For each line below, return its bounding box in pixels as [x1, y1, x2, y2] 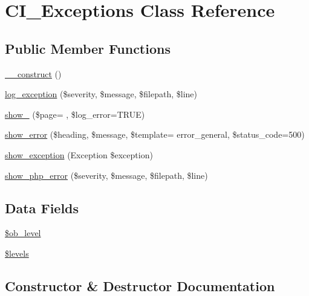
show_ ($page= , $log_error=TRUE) [5, 108, 145, 120]
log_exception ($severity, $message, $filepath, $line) [5, 88, 197, 100]
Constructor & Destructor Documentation [5, 276, 275, 295]
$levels [5, 246, 29, 259]
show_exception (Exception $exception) [5, 148, 153, 161]
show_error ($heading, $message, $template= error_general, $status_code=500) [5, 128, 305, 141]
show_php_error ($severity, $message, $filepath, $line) [5, 169, 208, 181]
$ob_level [5, 227, 41, 239]
